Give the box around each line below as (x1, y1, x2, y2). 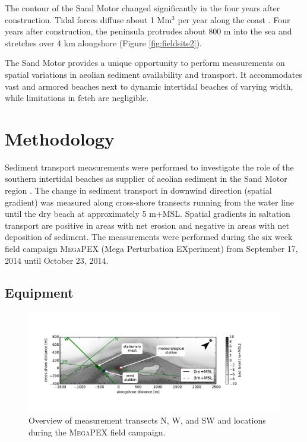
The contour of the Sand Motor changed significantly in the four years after (5, 2, 280, 14)
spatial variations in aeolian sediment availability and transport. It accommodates (5, 68, 303, 80)
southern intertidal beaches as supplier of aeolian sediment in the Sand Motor (5, 172, 287, 185)
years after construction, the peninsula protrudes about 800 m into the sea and (5, 25, 292, 37)
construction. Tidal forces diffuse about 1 (5, 13, 154, 26)
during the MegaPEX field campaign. (29, 425, 166, 438)
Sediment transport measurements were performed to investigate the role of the (5, 160, 294, 173)
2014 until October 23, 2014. (5, 254, 109, 266)
